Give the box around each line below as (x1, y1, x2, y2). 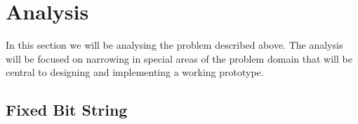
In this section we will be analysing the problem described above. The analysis (6, 38, 343, 52)
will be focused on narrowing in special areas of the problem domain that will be (6, 51, 352, 65)
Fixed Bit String (6, 99, 128, 121)
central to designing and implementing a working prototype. (6, 65, 264, 79)
